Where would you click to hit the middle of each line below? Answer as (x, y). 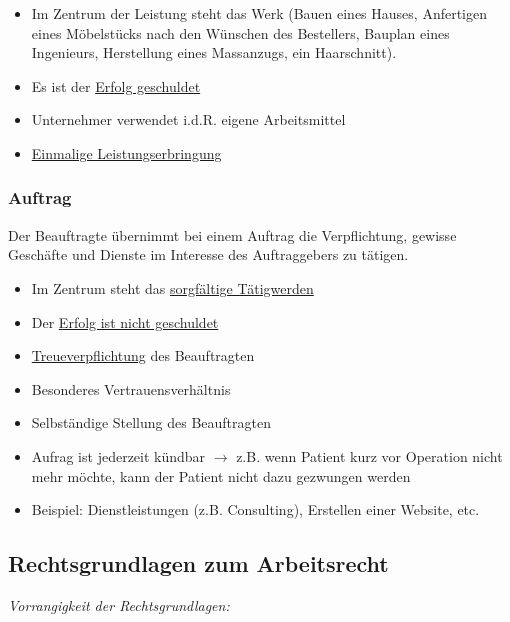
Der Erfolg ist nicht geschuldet (125, 321)
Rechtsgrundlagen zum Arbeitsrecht (198, 563)
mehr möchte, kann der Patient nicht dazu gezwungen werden (221, 475)
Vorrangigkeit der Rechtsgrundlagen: (119, 604)
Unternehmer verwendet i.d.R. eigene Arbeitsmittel (188, 119)
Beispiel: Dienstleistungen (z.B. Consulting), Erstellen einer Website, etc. (255, 509)
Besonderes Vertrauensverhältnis (131, 388)
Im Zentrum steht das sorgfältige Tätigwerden (172, 287)
